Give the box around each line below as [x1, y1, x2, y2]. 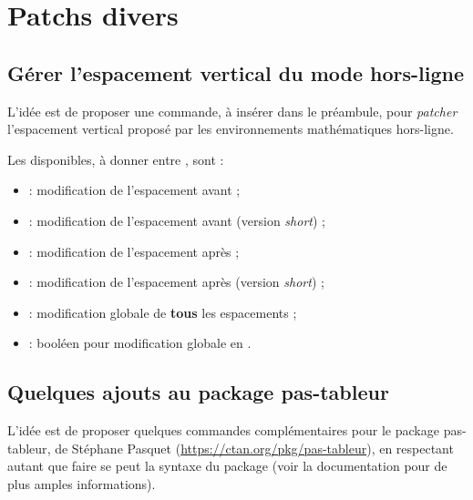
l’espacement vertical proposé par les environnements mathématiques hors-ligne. [7, 119, 454, 138]
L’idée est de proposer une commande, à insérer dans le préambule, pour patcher [7, 101, 458, 120]
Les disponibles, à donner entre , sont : [7, 149, 224, 168]
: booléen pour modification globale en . [28, 333, 252, 352]
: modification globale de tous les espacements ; [28, 302, 297, 321]
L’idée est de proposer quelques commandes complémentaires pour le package [7, 421, 439, 440]
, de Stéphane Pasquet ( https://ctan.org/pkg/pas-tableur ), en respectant [46, 438, 454, 457]
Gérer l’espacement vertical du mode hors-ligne [7, 58, 465, 87]
